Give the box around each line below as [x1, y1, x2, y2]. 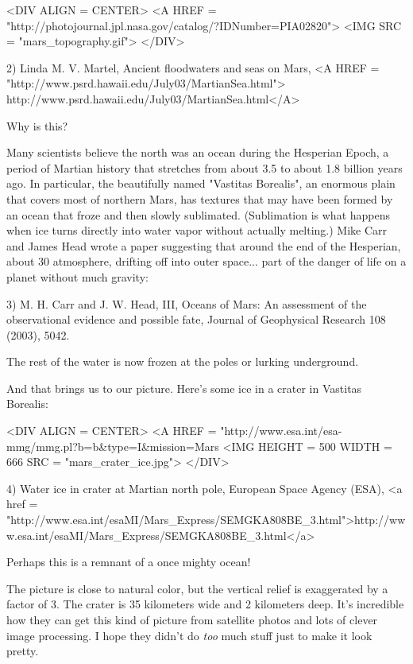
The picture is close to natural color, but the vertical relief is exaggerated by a [6, 580, 388, 596]
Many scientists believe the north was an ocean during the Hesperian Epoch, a [6, 144, 389, 161]
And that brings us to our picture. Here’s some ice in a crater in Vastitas [6, 379, 362, 396]
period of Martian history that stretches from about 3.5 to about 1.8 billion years [6, 159, 403, 176]
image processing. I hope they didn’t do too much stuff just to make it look [6, 627, 372, 643]
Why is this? [6, 117, 68, 134]
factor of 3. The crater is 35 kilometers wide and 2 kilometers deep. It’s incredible [6, 596, 404, 612]
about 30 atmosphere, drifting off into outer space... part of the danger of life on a [6, 253, 407, 270]
